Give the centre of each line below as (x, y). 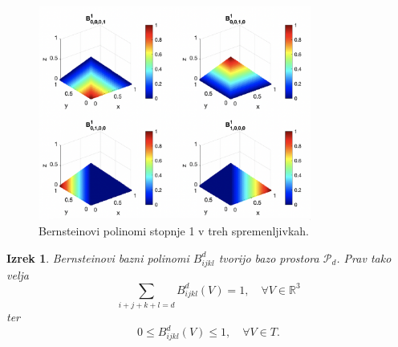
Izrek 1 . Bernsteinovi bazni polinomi (98, 257)
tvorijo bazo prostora (269, 257)
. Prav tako (364, 257)
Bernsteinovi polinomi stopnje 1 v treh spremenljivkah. (174, 231)
